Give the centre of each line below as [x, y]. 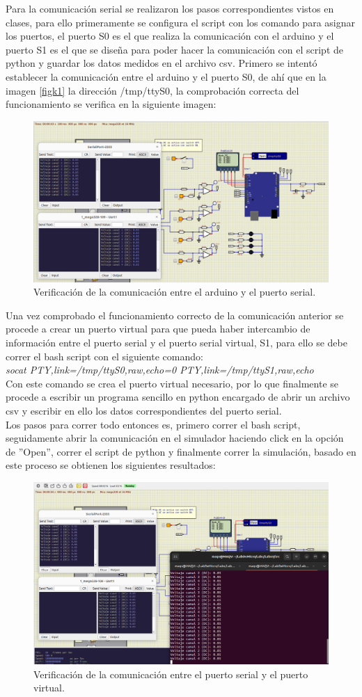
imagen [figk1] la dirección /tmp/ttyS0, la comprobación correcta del [152, 90]
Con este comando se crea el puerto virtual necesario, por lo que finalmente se [172, 383]
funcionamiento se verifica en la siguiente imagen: [111, 104]
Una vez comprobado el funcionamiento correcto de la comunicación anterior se [175, 315]
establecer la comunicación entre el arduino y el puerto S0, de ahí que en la [166, 76]
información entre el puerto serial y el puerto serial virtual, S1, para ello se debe [176, 342]
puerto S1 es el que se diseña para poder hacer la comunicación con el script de [175, 49]
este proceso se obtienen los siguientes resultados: [111, 465]
